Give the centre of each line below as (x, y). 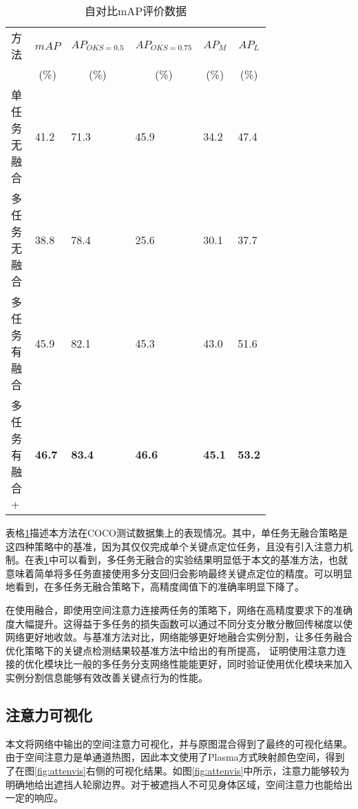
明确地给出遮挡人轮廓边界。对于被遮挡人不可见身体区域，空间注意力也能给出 (179, 784)
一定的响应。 (34, 798)
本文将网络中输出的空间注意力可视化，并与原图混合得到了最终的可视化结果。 (179, 743)
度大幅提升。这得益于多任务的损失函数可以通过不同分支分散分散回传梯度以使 (179, 623)
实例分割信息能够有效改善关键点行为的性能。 (107, 677)
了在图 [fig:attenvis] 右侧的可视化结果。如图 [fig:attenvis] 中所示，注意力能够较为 (178, 770)
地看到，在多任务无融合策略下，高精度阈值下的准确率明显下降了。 (155, 587)
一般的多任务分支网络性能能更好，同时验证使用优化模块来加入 (212, 664)
